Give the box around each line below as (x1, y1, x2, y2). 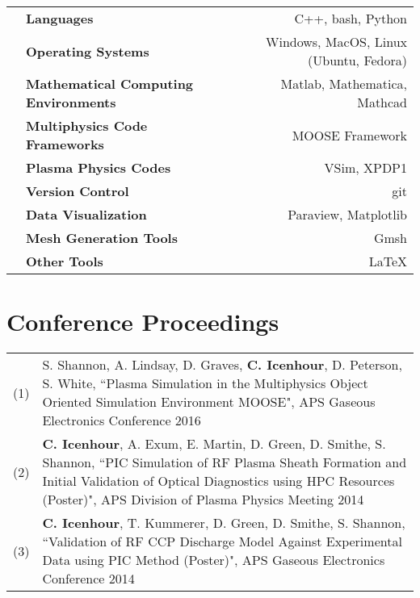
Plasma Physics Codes (26, 158, 171, 177)
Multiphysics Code (26, 116, 148, 135)
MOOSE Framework (292, 125, 407, 144)
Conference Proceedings (6, 305, 279, 338)
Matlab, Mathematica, (280, 74, 407, 93)
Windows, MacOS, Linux (265, 32, 407, 51)
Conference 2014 (42, 569, 135, 588)
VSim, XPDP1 (324, 158, 407, 177)
